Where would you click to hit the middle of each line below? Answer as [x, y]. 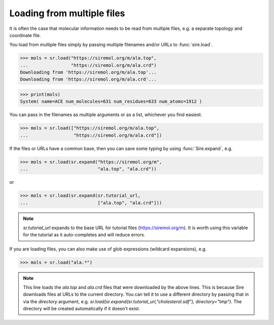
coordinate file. [25, 35]
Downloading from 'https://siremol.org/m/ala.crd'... [88, 79]
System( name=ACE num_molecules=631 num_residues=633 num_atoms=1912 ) [111, 102]
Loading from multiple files [67, 13]
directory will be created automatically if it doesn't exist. [82, 309]
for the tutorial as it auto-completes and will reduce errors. [84, 235]
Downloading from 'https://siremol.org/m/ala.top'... [88, 73]
